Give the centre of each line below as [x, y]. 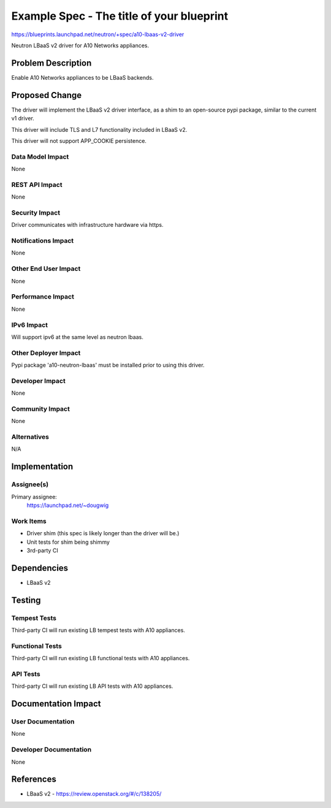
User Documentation [43, 722]
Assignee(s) [30, 484]
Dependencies [40, 568]
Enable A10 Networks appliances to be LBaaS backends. [82, 77]
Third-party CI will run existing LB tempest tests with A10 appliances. [98, 630]
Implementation [42, 467]
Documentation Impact [56, 704]
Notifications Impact [43, 241]
